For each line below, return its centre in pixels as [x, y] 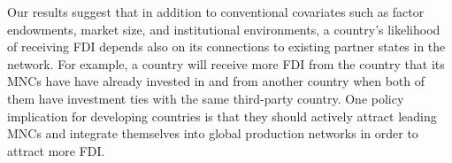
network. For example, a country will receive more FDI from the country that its [226, 63]
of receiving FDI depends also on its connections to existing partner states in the [226, 47]
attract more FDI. [56, 150]
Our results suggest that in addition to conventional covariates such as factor [216, 12]
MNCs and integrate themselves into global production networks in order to [213, 133]
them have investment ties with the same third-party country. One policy [206, 98]
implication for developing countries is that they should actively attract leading [222, 116]
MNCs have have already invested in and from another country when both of [216, 81]
